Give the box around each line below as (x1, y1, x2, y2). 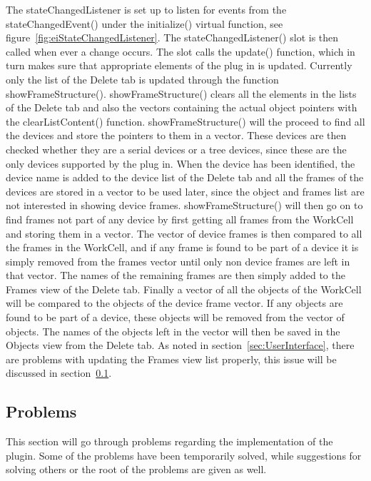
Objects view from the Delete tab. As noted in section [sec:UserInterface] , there (6, 338, 355, 353)
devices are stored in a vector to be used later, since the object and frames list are (6, 183, 365, 198)
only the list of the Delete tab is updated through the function (6, 71, 279, 86)
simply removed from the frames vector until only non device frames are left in (6, 253, 350, 268)
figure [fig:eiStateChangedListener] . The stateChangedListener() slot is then (6, 30, 339, 45)
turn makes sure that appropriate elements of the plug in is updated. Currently (6, 58, 352, 73)
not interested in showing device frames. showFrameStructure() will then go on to (6, 198, 363, 213)
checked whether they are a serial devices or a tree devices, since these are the (6, 141, 347, 156)
